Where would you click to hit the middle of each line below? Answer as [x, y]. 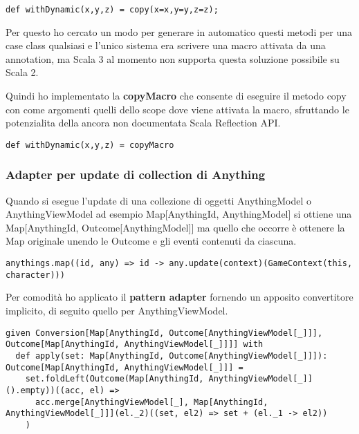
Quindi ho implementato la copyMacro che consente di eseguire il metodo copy [176, 96]
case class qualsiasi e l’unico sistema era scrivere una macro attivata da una [166, 45]
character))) [35, 275]
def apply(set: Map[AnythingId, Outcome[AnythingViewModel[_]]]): [172, 356]
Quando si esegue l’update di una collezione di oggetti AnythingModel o [158, 200]
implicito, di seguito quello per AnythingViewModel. [117, 310]
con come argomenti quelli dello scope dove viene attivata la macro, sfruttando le [177, 109]
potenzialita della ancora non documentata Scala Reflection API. [143, 123]
